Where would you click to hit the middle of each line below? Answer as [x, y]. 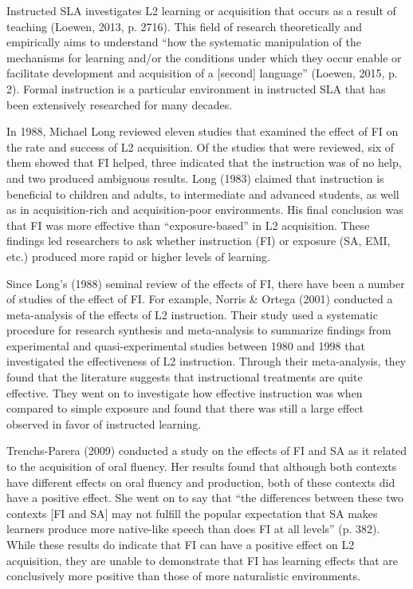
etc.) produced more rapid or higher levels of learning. [138, 256]
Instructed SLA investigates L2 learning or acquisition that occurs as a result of [201, 10]
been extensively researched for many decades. [120, 104]
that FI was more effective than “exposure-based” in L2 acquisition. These [188, 225]
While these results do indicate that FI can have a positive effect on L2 [181, 544]
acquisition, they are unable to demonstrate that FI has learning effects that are [203, 560]
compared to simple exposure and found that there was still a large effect [185, 408]
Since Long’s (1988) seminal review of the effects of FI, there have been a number [206, 283]
